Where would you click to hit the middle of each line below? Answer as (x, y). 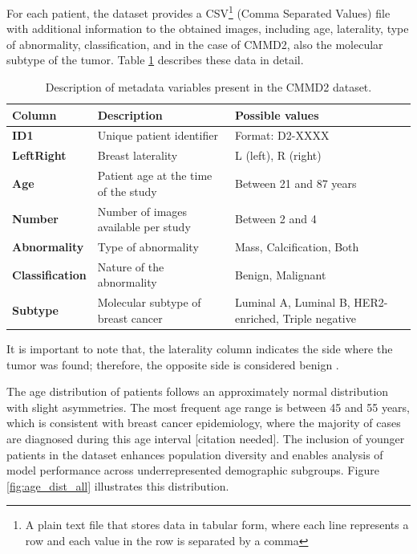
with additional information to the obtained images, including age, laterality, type (208, 29)
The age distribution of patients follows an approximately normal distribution (198, 391)
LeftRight (39, 155)
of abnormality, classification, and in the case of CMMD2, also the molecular (195, 44)
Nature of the (131, 266)
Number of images (142, 211)
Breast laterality (138, 155)
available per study (144, 227)
